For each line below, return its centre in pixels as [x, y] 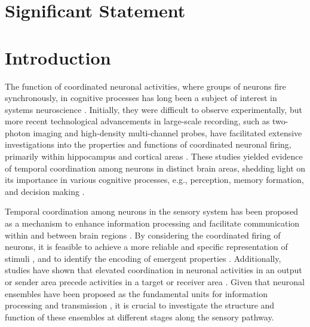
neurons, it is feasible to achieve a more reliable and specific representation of [146, 247]
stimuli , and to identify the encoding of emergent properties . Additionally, [143, 258]
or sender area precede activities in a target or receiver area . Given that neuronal [155, 282]
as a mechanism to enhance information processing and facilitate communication [152, 223]
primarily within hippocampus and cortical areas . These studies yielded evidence [154, 156]
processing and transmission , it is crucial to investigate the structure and [140, 305]
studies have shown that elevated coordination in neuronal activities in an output [154, 270]
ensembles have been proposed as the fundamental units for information [136, 293]
